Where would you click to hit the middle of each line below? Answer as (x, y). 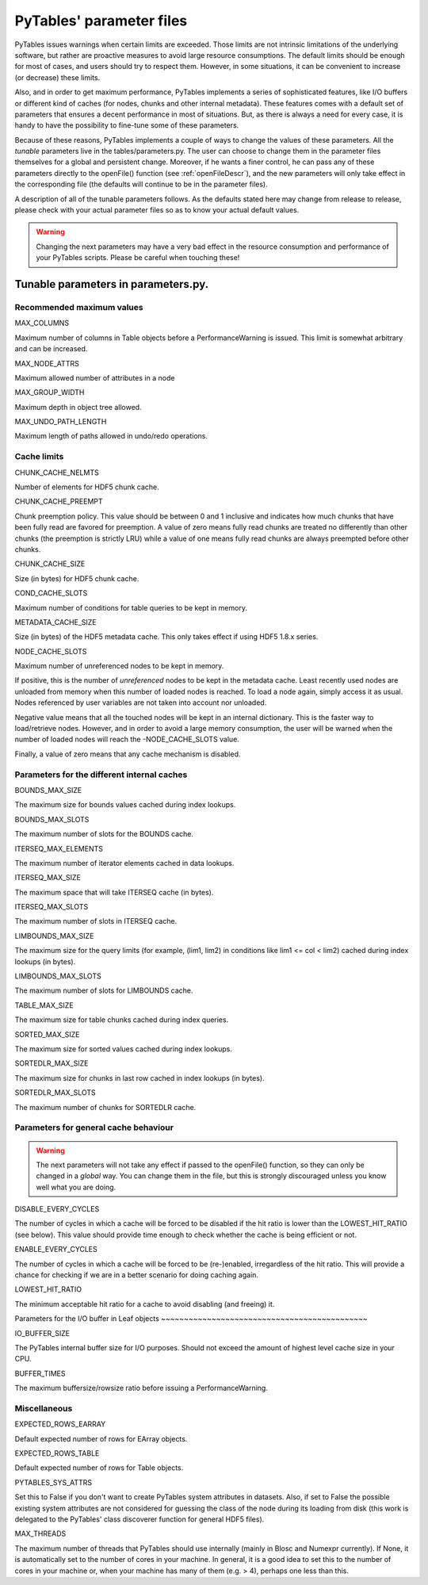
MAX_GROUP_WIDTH (50, 392)
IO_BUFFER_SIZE (42, 1333)
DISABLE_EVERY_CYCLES (57, 1209)
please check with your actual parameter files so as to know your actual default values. (157, 210)
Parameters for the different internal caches (101, 775)
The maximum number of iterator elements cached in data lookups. (124, 863)
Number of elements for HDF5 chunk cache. (87, 487)
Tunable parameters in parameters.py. (112, 284)
